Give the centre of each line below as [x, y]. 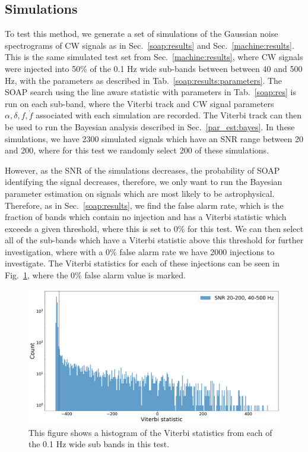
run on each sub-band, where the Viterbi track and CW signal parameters [139, 103]
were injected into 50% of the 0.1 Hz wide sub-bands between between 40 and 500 [154, 68]
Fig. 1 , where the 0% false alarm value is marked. [95, 275]
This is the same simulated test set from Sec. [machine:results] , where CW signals [154, 57]
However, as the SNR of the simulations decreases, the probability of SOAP [142, 170]
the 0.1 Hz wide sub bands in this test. [99, 444]
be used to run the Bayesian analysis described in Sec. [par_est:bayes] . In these [150, 126]
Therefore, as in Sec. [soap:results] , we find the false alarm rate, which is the [144, 205]
